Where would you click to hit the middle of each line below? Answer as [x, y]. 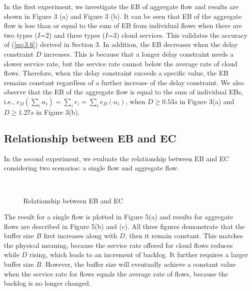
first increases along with [80, 236]
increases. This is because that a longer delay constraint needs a [139, 54]
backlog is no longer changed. [47, 283]
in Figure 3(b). [58, 112]
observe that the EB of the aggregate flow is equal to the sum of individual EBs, [124, 92]
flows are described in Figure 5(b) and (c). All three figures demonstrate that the [124, 226]
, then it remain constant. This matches [184, 236]
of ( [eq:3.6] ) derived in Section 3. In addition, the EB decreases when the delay [121, 44]
